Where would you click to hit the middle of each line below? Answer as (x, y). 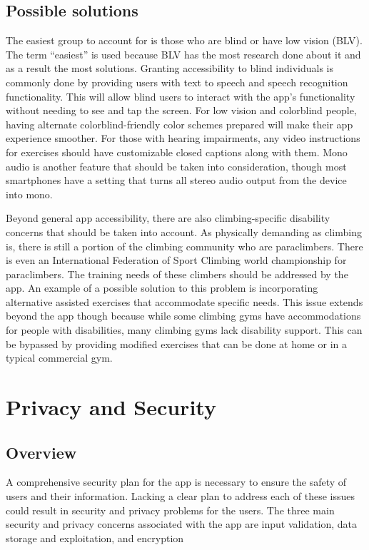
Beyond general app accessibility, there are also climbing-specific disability (168, 218)
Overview (41, 452)
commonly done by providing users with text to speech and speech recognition (177, 82)
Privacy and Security (111, 407)
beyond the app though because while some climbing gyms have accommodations (183, 316)
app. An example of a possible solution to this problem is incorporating (162, 288)
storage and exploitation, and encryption (95, 538)
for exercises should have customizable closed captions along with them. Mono (177, 152)
